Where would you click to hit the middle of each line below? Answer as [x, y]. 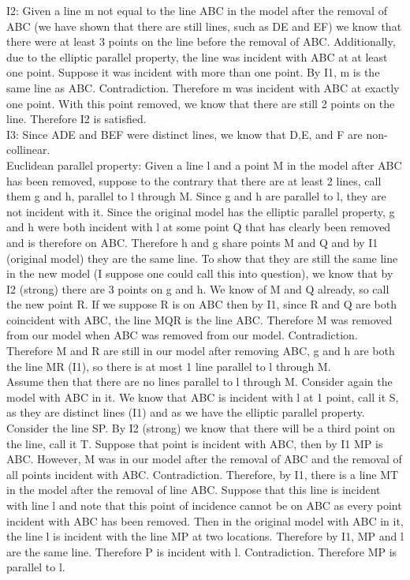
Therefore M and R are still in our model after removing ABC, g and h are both [201, 351]
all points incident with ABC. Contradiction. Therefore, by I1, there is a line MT [203, 474]
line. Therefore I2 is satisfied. [76, 119]
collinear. [28, 150]
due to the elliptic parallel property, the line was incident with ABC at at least [197, 56]
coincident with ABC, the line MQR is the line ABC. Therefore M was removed [199, 319]
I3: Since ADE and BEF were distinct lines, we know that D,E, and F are [184, 134]
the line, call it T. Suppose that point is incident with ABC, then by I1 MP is [195, 443]
